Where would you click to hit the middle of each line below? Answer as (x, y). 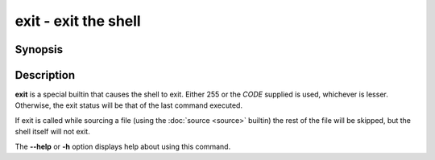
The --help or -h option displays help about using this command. (123, 146)
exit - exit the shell (78, 21)
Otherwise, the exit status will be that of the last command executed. (129, 105)
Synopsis (39, 49)
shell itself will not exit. (52, 132)
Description (45, 75)
